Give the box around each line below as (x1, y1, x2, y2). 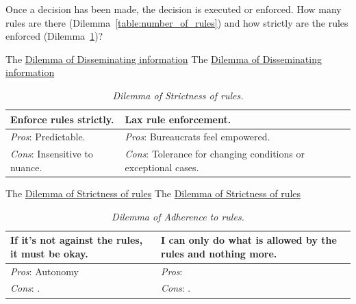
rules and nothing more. (161, 246, 277, 260)
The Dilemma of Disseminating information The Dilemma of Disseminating (5, 51, 322, 66)
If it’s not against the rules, (10, 233, 143, 247)
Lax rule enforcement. (125, 112, 231, 126)
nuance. (10, 160, 42, 174)
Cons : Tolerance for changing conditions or (125, 147, 305, 161)
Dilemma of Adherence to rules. (112, 209, 244, 223)
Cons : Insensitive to (10, 147, 93, 161)
